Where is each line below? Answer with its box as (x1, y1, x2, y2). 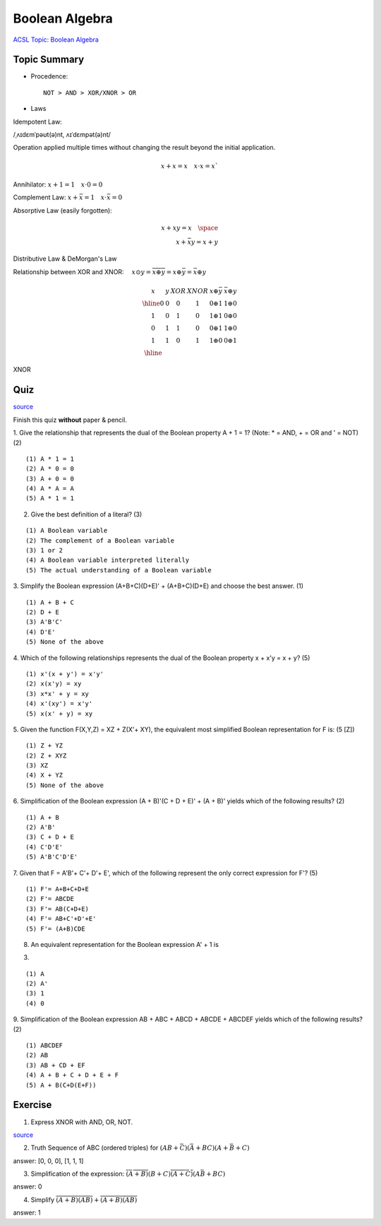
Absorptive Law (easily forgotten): (13, 206, 112, 215)
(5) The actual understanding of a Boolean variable (25, 566, 212, 574)
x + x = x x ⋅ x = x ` (161, 162, 219, 170)
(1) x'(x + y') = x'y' (25, 670, 104, 678)
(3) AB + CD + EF (25, 1061, 85, 1069)
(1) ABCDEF (25, 1042, 64, 1049)
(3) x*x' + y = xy (25, 690, 90, 697)
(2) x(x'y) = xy (25, 680, 82, 688)
